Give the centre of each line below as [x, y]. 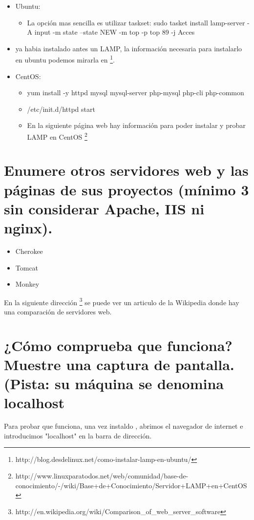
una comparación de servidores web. [58, 311]
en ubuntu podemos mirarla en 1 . [65, 59]
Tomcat [27, 267]
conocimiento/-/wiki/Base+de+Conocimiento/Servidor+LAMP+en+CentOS [131, 485]
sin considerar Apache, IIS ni [104, 208]
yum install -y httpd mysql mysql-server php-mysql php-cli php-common [136, 93]
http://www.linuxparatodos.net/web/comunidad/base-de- [102, 476]
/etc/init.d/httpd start [61, 109]
